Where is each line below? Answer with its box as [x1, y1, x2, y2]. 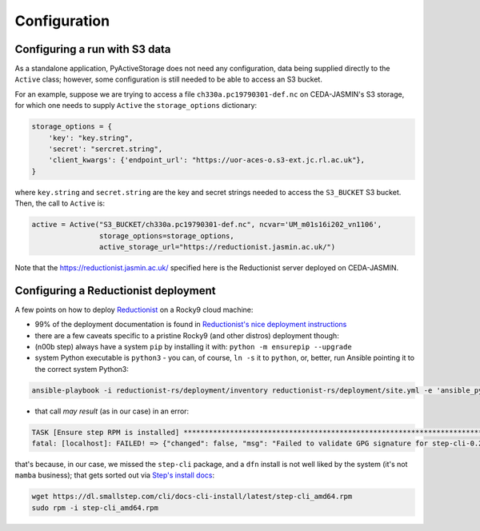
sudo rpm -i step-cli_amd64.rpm [31, 503, 159, 512]
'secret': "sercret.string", [48, 145, 163, 154]
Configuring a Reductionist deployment [14, 284, 216, 297]
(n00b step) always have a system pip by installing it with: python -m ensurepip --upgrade [34, 341, 352, 351]
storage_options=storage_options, [98, 231, 235, 240]
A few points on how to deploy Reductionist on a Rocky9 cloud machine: [14, 305, 254, 314]
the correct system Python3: [34, 364, 130, 373]
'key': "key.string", [48, 133, 134, 142]
